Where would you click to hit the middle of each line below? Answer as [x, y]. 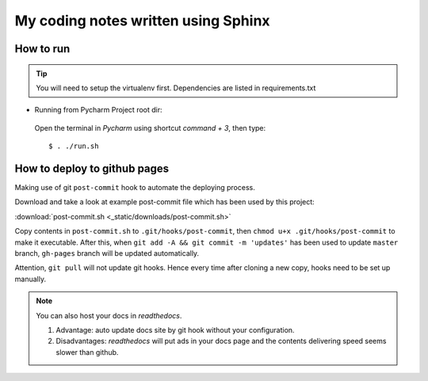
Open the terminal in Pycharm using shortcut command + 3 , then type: [150, 128]
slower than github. [87, 352]
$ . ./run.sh [74, 146]
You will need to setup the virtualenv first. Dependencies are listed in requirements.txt [176, 88]
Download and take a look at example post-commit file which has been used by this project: [164, 202]
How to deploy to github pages [92, 168]
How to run [42, 49]
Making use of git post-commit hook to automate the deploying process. [135, 188]
